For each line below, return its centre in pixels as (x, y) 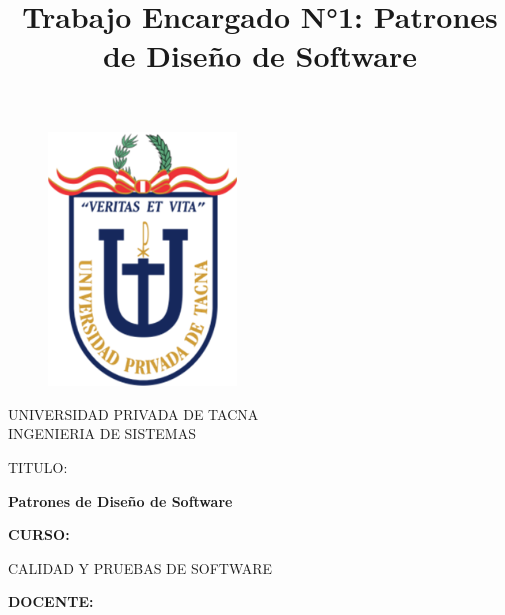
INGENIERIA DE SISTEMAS (102, 433)
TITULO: (38, 466)
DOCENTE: (51, 601)
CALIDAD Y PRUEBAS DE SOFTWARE (140, 567)
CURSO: (39, 534)
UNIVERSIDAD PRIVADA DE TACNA (133, 413)
